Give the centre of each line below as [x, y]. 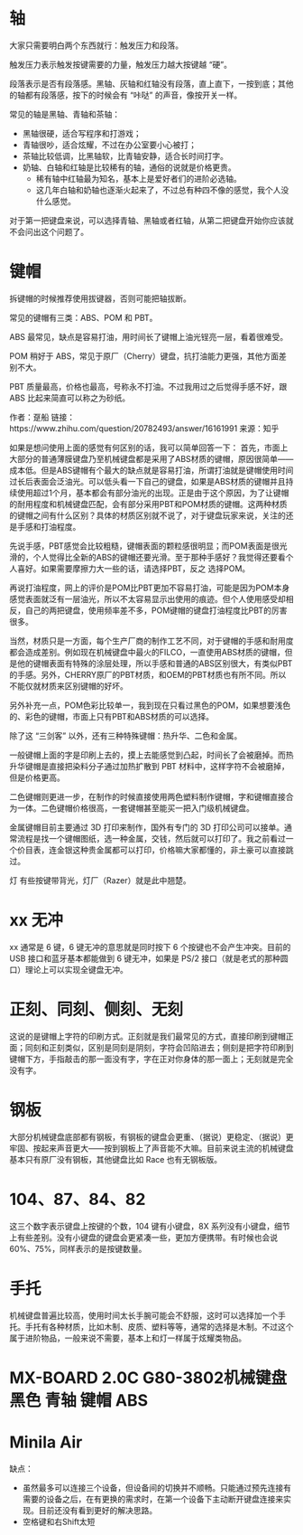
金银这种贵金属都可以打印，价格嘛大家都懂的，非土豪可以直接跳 [175, 850]
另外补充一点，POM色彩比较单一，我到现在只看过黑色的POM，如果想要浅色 [150, 705]
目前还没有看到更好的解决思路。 [98, 1510]
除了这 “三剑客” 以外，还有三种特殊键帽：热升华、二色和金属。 [126, 735]
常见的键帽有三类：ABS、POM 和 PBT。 [83, 317]
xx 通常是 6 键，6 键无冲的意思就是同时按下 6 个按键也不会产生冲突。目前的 [150, 946]
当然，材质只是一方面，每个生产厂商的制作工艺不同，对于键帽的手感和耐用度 [151, 640]
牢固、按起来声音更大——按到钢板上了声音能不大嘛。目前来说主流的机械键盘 [151, 1148]
